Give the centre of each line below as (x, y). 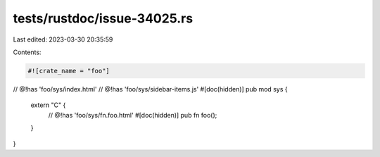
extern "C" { (48, 105)
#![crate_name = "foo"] (69, 71)
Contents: (27, 52)
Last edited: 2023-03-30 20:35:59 (63, 39)
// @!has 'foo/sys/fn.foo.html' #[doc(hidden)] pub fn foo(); (133, 115)
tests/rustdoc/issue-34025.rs (103, 18)
